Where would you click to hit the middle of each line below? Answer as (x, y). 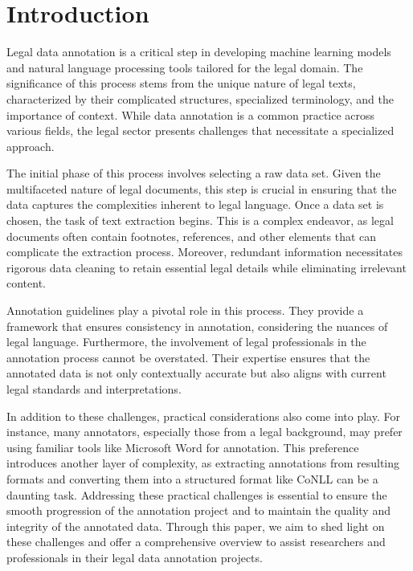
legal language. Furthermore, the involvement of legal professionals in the (186, 342)
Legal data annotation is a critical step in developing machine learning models (199, 52)
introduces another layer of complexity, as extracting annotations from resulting (203, 463)
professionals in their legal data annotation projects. (135, 557)
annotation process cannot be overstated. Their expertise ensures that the (188, 357)
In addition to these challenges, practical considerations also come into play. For (203, 416)
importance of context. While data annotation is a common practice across (191, 114)
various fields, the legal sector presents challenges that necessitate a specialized (200, 131)
